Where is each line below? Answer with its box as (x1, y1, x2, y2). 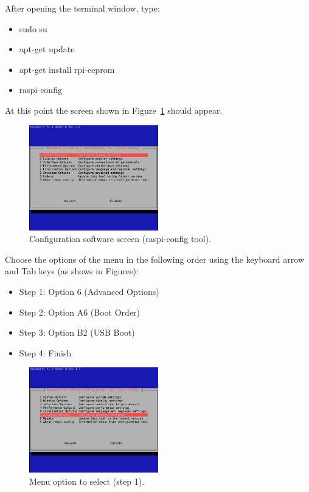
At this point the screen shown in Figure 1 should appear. (5, 103, 223, 116)
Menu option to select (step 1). (29, 474, 145, 487)
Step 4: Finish (19, 346, 72, 359)
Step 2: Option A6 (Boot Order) (19, 305, 141, 318)
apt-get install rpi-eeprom (19, 63, 115, 75)
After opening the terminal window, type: (5, 2, 160, 14)
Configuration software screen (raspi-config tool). (29, 232, 212, 245)
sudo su (19, 22, 47, 35)
